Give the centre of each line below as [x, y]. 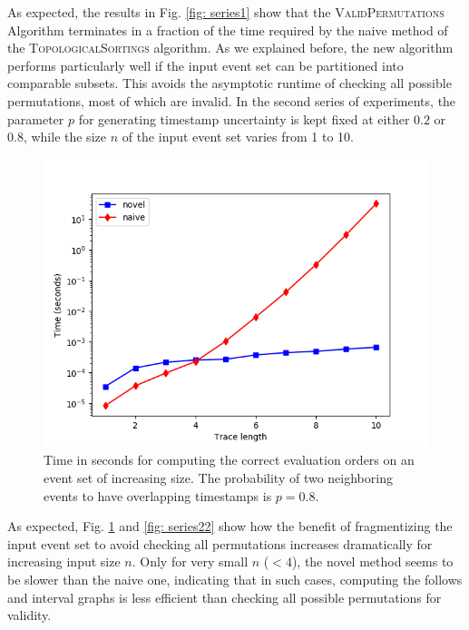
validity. [29, 615]
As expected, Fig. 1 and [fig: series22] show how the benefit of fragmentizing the [230, 526]
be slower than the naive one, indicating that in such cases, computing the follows [235, 579]
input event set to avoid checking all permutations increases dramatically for [220, 543]
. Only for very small [190, 561]
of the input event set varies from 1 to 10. [238, 137]
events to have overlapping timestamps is [158, 495]
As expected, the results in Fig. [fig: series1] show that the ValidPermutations [226, 12]
